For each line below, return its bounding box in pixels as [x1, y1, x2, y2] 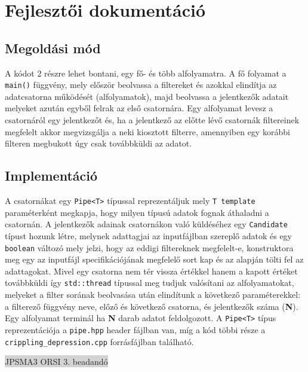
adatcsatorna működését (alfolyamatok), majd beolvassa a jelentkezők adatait [5, 90, 289, 102]
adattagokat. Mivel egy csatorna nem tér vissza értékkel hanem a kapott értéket [5, 264, 298, 277]
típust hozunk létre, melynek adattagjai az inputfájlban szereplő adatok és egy [5, 229, 292, 242]
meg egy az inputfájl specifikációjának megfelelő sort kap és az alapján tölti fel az [5, 253, 304, 266]
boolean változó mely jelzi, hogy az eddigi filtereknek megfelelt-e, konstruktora [5, 241, 294, 254]
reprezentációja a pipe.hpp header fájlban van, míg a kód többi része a [5, 323, 266, 336]
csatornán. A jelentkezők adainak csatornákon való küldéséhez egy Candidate [5, 218, 288, 230]
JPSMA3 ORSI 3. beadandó [5, 355, 108, 368]
